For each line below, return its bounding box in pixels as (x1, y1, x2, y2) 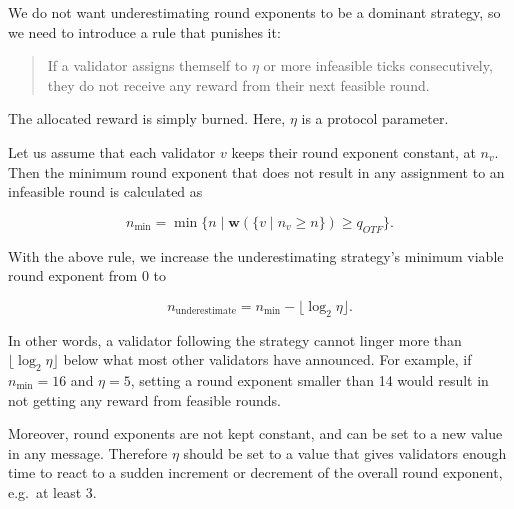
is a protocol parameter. (301, 108, 449, 129)
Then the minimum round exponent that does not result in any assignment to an (8, 161, 505, 182)
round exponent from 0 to (8, 265, 166, 286)
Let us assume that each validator (8, 141, 216, 162)
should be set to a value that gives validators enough (183, 442, 507, 463)
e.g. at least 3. (8, 481, 97, 502)
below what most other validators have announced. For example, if (63, 349, 472, 370)
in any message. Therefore (8, 442, 168, 463)
